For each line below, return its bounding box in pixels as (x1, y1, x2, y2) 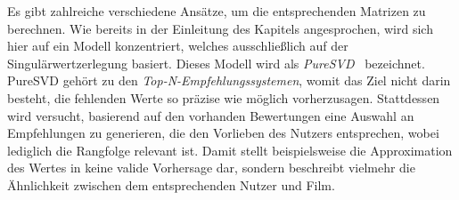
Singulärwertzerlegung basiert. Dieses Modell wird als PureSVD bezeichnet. (7, 53, 425, 72)
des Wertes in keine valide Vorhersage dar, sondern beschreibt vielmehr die (7, 158, 415, 177)
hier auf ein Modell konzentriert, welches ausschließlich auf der (7, 36, 348, 55)
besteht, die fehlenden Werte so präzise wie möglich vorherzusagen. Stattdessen (7, 88, 440, 107)
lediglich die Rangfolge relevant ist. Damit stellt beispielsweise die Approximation (7, 140, 453, 159)
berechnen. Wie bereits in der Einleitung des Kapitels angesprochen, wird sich (7, 19, 433, 37)
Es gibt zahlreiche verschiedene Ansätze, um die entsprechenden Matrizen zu (7, 2, 426, 20)
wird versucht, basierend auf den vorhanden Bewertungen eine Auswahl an (7, 106, 414, 124)
